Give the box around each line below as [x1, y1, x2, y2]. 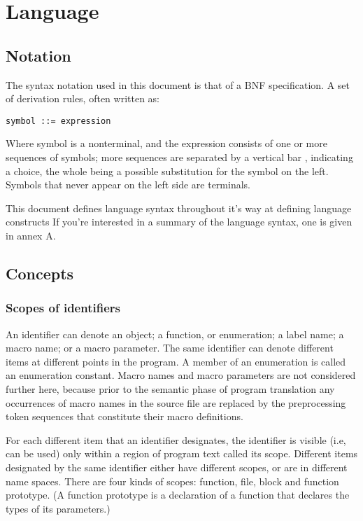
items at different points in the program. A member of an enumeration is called [6, 354, 346, 368]
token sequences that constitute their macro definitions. [6, 409, 243, 424]
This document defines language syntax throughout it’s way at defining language [6, 200, 352, 215]
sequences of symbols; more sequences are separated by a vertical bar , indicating [6, 150, 353, 165]
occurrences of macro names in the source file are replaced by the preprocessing [6, 395, 346, 410]
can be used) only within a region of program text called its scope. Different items [6, 446, 358, 461]
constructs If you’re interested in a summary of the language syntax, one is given [6, 214, 353, 229]
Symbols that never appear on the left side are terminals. [6, 177, 250, 192]
